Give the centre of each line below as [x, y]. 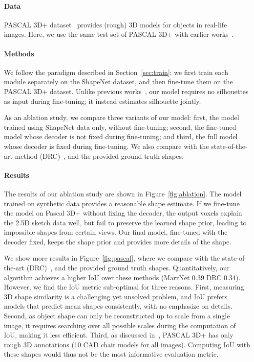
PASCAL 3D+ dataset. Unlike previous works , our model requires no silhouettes [126, 91]
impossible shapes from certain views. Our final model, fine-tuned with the [116, 232]
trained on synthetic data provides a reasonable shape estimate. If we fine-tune [122, 203]
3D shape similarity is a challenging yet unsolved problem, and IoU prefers [116, 296]
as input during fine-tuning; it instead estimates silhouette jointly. [103, 101]
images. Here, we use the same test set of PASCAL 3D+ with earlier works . [119, 34]
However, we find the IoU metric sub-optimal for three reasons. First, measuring [124, 287]
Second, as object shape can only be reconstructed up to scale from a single [117, 316]
